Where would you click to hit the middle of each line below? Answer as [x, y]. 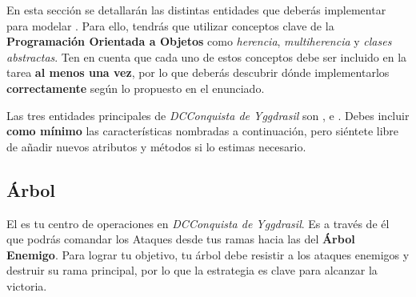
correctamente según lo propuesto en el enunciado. [136, 88]
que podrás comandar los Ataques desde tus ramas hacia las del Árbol [181, 239]
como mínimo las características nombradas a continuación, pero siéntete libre [203, 131]
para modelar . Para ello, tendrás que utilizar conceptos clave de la [170, 25]
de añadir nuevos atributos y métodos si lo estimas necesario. [156, 146]
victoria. [27, 285]
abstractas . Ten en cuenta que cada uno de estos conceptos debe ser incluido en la [207, 56]
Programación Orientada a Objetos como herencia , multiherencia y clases [199, 41]
